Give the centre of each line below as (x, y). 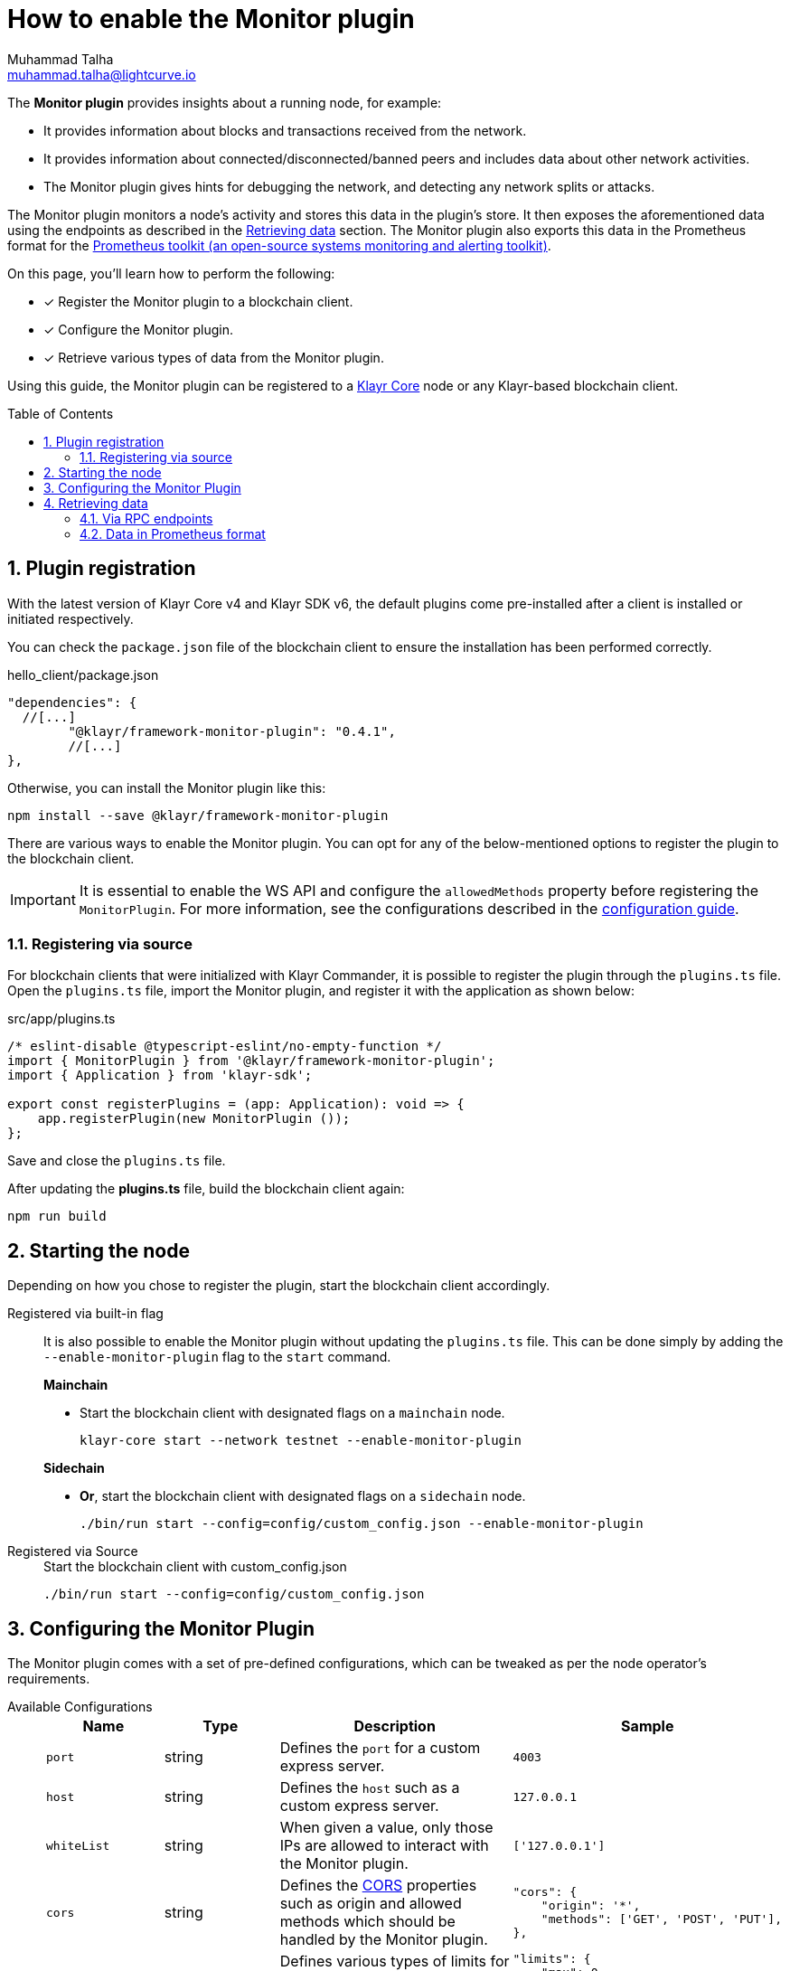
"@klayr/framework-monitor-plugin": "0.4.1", (232, 731)
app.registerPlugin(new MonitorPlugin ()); (194, 1119)
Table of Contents (61, 413)
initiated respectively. (71, 618)
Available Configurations (80, 1707)
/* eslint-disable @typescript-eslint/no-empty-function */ (225, 1047)
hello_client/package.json (83, 674)
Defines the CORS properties (378, 1886)
